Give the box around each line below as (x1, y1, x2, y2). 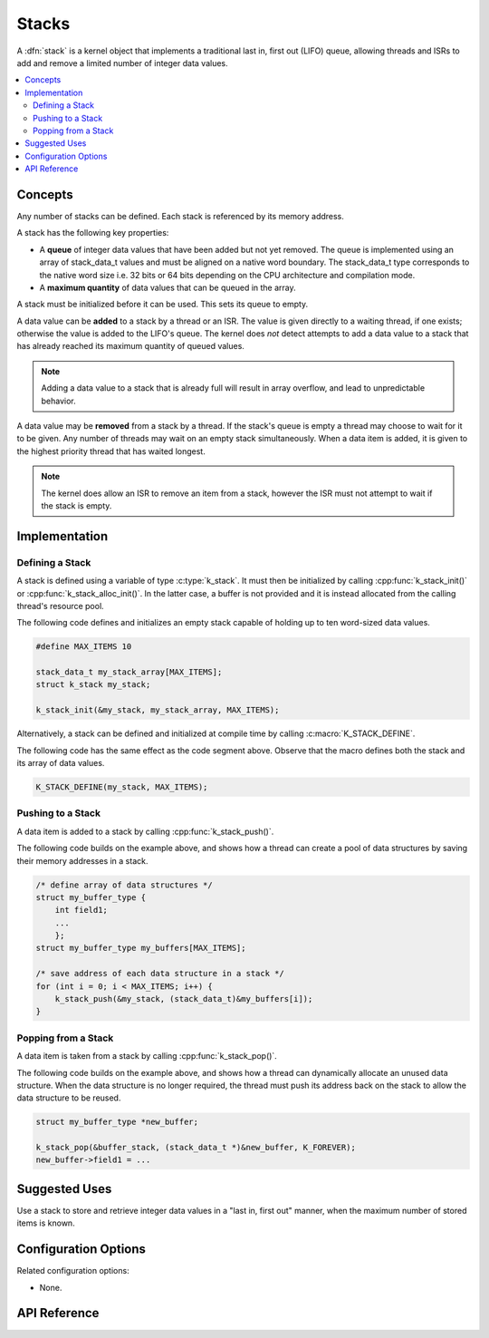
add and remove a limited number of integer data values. (16, 57, 228, 68)
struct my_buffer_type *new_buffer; (35, 1117, 199, 1128)
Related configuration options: (16, 1265, 130, 1276)
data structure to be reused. (16, 1092, 121, 1103)
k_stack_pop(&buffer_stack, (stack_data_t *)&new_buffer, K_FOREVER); (35, 1142, 357, 1153)
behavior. (41, 395, 76, 406)
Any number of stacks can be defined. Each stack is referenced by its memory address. (16, 210, 344, 221)
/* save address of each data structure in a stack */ (35, 968, 284, 979)
